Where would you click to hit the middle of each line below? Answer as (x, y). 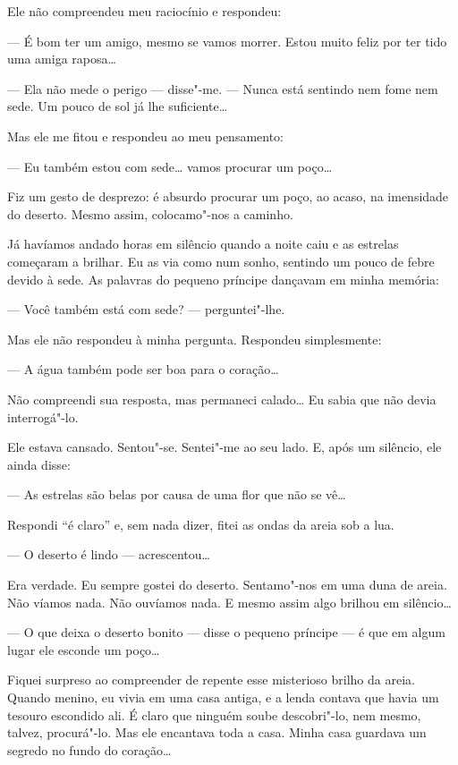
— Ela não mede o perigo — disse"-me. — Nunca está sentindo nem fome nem (223, 88)
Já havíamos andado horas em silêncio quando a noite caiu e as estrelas (203, 244)
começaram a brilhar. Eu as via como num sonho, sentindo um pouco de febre (221, 261)
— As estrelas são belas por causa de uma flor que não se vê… (177, 494)
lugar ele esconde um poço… (84, 649)
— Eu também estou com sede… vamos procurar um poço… (170, 166)
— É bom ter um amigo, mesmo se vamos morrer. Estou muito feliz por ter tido (227, 41)
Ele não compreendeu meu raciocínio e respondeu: (144, 11)
